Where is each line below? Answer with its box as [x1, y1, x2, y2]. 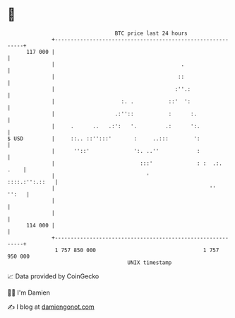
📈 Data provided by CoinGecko [7, 272, 100, 280]
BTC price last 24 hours [114, 30, 188, 37]
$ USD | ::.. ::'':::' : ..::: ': [7, 135, 200, 142]
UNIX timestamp [127, 259, 172, 266]
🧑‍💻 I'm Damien [7, 288, 51, 297]
